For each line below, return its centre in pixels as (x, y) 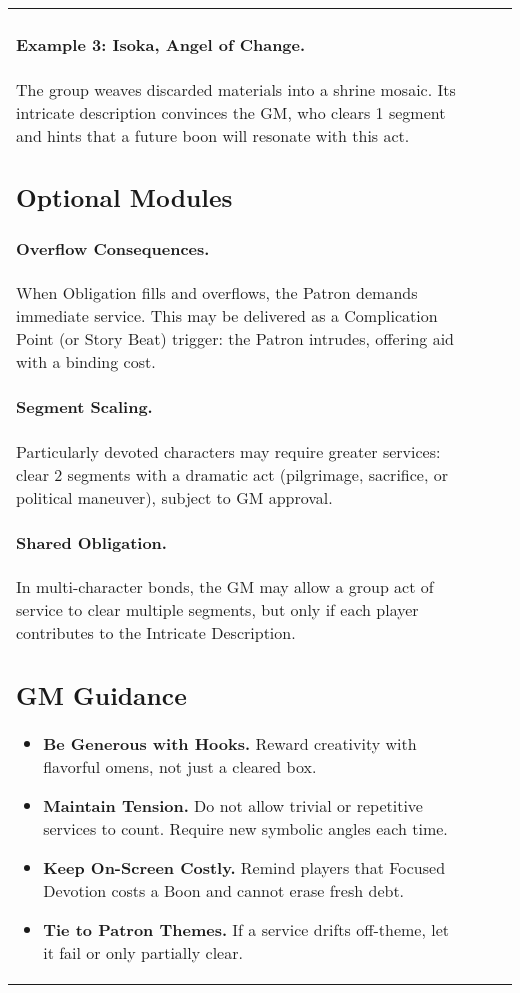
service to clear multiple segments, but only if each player (217, 610)
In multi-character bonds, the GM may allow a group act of (225, 587)
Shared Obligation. (91, 542)
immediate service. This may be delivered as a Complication (227, 315)
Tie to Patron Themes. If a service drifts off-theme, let (246, 929)
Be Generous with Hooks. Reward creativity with (230, 743)
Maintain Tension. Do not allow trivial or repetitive (233, 805)
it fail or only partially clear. (143, 952)
